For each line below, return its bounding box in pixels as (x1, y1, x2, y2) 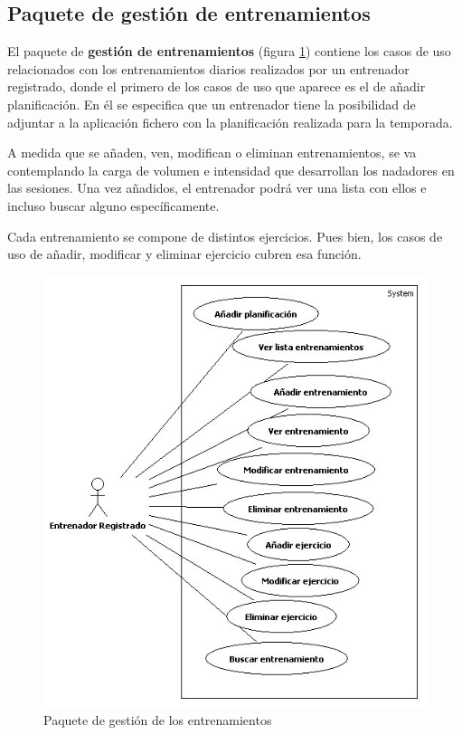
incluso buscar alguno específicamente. (7, 196, 220, 215)
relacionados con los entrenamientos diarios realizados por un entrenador (7, 59, 410, 78)
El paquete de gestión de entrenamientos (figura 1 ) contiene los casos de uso (7, 42, 451, 61)
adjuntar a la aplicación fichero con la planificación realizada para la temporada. (7, 112, 453, 131)
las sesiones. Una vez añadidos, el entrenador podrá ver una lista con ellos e (7, 178, 427, 197)
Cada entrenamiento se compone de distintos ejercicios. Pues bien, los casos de (7, 226, 443, 245)
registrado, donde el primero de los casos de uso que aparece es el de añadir (7, 77, 426, 96)
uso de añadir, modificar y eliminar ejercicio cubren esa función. (7, 244, 362, 263)
